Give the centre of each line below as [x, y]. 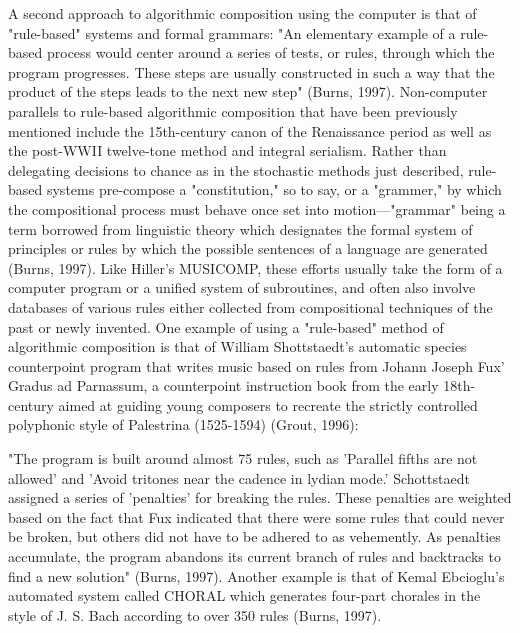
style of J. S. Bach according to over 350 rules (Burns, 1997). [195, 614]
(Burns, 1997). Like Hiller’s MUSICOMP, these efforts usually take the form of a [255, 267]
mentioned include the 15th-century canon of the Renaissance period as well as [250, 130]
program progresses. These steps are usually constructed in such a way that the [251, 71]
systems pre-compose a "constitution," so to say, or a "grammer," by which [274, 189]
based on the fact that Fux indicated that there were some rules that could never [256, 516]
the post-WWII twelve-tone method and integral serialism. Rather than [227, 150]
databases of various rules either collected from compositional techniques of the [250, 306]
